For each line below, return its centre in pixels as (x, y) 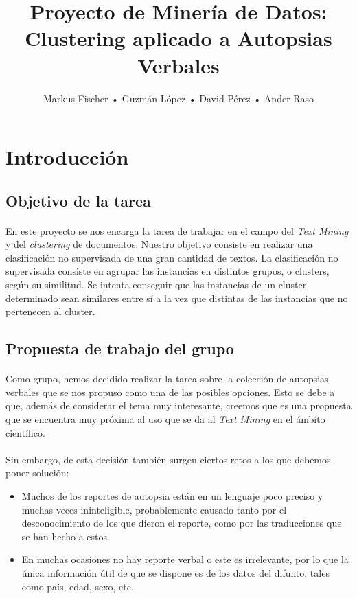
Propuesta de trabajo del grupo (120, 348)
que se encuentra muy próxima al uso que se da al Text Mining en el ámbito (165, 418)
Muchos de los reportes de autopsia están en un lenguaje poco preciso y (172, 495)
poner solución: (37, 473)
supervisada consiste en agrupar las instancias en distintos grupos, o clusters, (168, 271)
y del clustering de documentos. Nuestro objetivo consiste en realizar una (159, 244)
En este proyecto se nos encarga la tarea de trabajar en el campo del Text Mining (177, 230)
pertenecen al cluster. (50, 311)
